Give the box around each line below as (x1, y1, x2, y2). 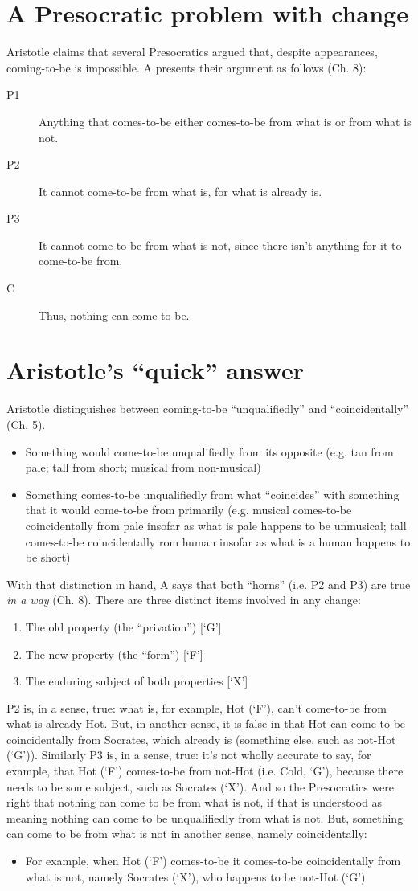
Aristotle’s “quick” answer (6, 354, 305, 386)
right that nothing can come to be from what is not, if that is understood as (6, 794, 383, 811)
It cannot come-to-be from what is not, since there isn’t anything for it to (39, 236, 402, 253)
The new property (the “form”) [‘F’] (25, 645, 203, 662)
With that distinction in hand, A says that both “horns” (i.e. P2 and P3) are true (6, 575, 411, 592)
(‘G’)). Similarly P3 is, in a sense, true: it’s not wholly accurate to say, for (6, 746, 371, 763)
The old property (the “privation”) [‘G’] (25, 618, 222, 635)
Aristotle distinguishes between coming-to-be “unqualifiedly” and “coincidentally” (6, 400, 409, 417)
